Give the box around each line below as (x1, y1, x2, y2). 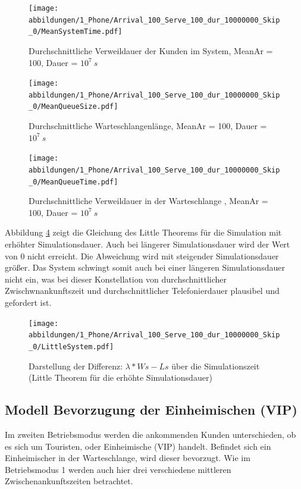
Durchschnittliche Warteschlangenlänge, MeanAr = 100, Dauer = (29, 120, 267, 132)
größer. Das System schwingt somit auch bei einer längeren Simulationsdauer (5, 261, 285, 274)
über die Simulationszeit (171, 359, 260, 372)
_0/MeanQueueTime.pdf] (29, 177, 118, 186)
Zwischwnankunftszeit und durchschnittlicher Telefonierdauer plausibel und (5, 284, 280, 297)
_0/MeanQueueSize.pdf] (29, 102, 118, 111)
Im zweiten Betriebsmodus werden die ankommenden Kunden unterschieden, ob (5, 428, 296, 440)
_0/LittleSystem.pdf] (29, 342, 114, 351)
